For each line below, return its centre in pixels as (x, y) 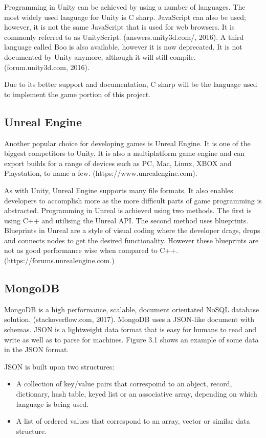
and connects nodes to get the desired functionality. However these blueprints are (131, 240)
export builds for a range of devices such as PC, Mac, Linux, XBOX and (118, 163)
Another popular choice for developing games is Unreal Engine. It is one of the (127, 143)
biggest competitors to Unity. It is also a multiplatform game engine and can (125, 153)
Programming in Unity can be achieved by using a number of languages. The (125, 7)
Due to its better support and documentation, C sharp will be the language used (131, 84)
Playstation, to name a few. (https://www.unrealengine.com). (101, 173)
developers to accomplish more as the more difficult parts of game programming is (133, 200)
